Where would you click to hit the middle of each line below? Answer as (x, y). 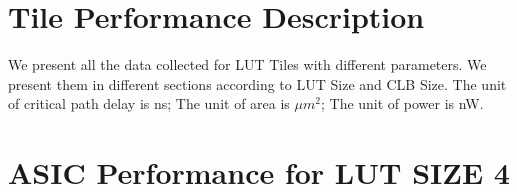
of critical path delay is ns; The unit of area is (149, 103)
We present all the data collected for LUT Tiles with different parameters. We (247, 64)
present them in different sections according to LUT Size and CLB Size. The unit (257, 83)
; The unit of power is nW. (402, 103)
